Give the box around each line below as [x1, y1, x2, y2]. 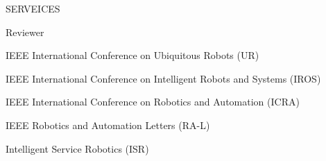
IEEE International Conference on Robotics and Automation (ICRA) [6, 94, 300, 109]
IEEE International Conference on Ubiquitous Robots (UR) [6, 48, 259, 62]
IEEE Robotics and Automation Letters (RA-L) [6, 117, 210, 132]
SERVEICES [6, 1, 60, 15]
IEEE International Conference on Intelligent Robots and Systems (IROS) [6, 71, 321, 85]
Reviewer [6, 24, 44, 39]
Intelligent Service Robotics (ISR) [6, 141, 149, 155]
